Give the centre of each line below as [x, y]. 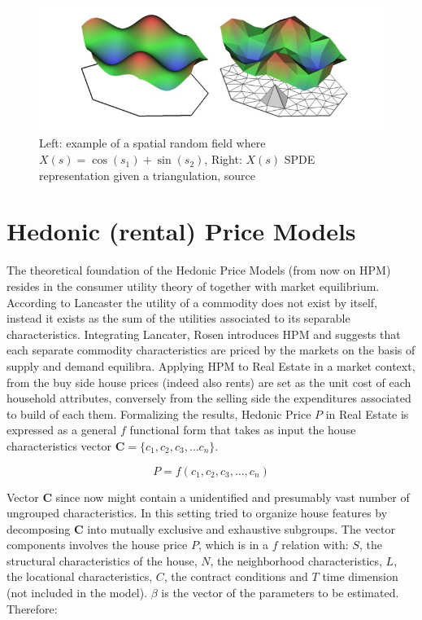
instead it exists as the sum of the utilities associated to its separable [178, 318]
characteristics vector [59, 445]
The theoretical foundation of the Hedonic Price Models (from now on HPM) [199, 270]
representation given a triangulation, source [147, 175]
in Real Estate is [367, 413]
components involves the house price [97, 545]
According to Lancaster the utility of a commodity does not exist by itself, [192, 302]
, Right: [223, 159]
